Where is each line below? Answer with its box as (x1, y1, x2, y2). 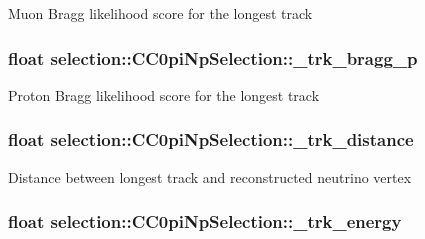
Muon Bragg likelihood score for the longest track (8, 3, 313, 23)
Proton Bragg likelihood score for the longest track (8, 84, 320, 105)
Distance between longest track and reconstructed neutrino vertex (8, 166, 412, 187)
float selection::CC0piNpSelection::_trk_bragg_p (8, 45, 418, 70)
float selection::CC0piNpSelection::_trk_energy (8, 209, 402, 234)
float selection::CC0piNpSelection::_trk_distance (8, 127, 414, 152)
